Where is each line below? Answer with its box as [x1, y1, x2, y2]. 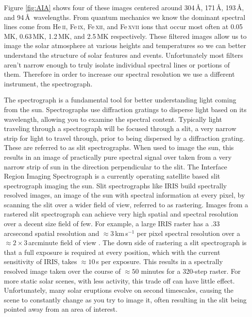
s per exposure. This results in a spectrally [96, 256, 223, 267]
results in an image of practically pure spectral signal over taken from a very [4, 151, 232, 162]
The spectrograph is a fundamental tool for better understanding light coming [4, 95, 236, 105]
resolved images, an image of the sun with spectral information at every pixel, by [4, 190, 245, 200]
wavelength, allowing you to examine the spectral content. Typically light [4, 114, 222, 124]
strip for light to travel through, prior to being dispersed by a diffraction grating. [4, 133, 245, 143]
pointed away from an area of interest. [4, 304, 118, 314]
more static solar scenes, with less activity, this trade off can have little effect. [4, 275, 235, 285]
